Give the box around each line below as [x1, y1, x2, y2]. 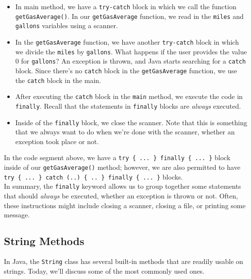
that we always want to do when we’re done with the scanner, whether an [15, 127, 235, 137]
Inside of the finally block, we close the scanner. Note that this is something [15, 117, 247, 127]
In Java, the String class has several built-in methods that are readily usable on [4, 256, 243, 266]
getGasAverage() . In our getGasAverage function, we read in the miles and [15, 11, 244, 21]
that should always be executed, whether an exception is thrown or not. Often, [4, 191, 238, 201]
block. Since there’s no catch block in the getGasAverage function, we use [15, 65, 237, 75]
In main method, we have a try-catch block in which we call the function [15, 1, 236, 11]
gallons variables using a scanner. [15, 20, 118, 31]
